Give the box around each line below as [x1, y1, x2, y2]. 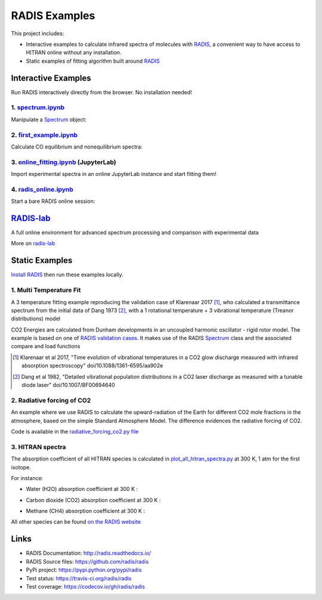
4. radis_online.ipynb [11, 185, 74, 193]
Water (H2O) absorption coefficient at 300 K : [26, 485, 138, 493]
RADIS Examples [11, 9, 95, 22]
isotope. [11, 463, 31, 471]
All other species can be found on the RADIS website [11, 518, 141, 525]
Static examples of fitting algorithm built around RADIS [26, 57, 160, 64]
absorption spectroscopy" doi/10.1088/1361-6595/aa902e [21, 362, 163, 369]
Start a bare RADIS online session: [11, 197, 95, 205]
